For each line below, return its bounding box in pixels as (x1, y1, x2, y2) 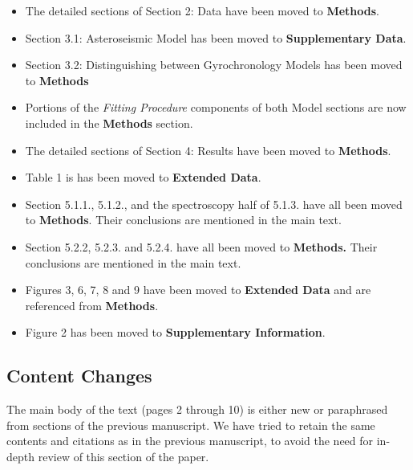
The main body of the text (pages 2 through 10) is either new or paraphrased (6, 401, 388, 418)
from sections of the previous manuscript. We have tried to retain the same (6, 416, 375, 433)
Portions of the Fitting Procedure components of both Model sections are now (25, 99, 407, 116)
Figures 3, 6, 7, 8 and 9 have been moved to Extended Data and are (25, 281, 371, 298)
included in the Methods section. (25, 114, 193, 131)
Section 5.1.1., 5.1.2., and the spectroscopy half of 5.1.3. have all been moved (25, 195, 403, 212)
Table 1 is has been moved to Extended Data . (25, 169, 261, 186)
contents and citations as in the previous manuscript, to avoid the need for (6, 432, 374, 449)
